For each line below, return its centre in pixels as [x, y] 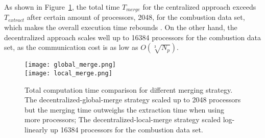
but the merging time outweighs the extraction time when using [125, 109]
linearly [36, 129]
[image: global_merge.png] [70, 65]
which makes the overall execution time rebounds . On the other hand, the [121, 27]
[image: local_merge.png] [68, 73]
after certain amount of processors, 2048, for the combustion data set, [136, 17]
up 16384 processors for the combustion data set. [127, 129]
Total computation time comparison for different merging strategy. [129, 89]
